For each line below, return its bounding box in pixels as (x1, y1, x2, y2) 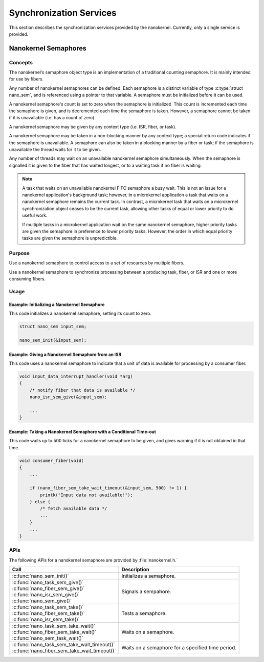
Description (121, 566, 150, 573)
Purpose (9, 250, 30, 257)
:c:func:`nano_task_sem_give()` (12, 579, 84, 586)
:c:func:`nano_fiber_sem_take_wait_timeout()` (12, 647, 116, 654)
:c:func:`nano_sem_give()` (12, 597, 72, 604)
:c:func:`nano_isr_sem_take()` (12, 616, 80, 623)
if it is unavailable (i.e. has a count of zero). (9, 115, 96, 121)
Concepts (9, 59, 33, 66)
